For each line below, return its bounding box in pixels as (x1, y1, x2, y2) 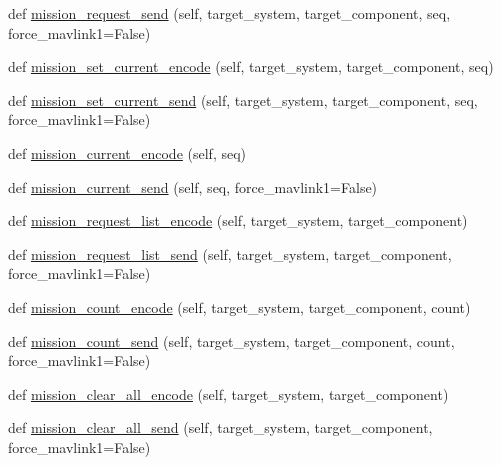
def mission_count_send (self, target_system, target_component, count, (8, 330, 455, 351)
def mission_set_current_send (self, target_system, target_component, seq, (8, 89, 478, 110)
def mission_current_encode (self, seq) (8, 142, 246, 163)
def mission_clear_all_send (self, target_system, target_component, (8, 417, 433, 438)
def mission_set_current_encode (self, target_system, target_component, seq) (8, 56, 494, 77)
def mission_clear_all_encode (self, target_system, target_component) (8, 383, 449, 404)
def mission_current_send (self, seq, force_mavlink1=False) (8, 176, 378, 197)
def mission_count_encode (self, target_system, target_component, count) (8, 296, 471, 317)
